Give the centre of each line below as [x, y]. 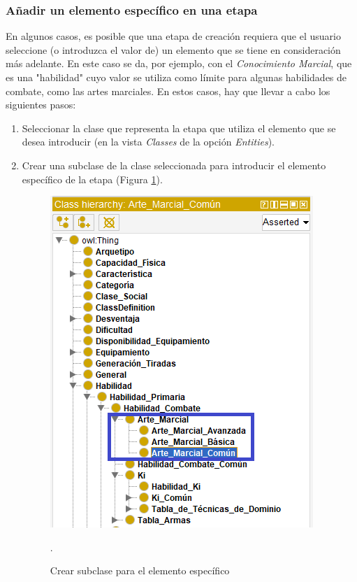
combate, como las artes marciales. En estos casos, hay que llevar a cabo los [168, 91]
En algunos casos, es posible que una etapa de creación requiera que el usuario [173, 36]
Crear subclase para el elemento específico [140, 570]
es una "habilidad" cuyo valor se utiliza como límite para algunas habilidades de [176, 77]
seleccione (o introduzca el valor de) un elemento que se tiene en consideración [173, 49]
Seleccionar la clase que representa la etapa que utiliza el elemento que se [179, 128]
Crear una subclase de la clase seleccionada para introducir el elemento [174, 165]
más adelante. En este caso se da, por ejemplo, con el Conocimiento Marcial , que [179, 63]
